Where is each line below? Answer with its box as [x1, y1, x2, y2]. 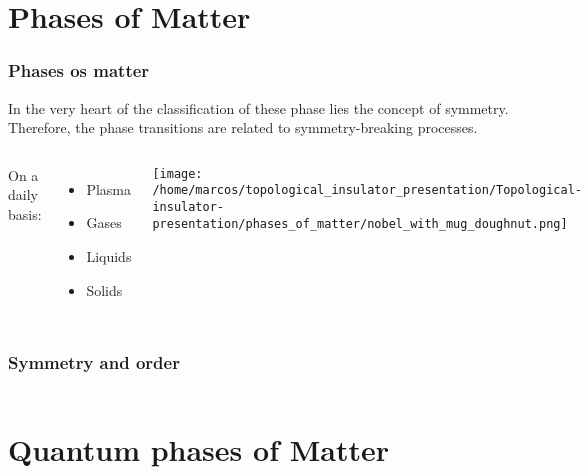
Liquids [86, 245, 132, 266]
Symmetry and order [8, 350, 180, 375]
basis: [8, 203, 42, 224]
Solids [86, 279, 123, 300]
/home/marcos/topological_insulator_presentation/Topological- [152, 183, 582, 198]
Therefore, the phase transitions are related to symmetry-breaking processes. [8, 117, 478, 138]
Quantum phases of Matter [8, 428, 389, 469]
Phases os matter [8, 58, 150, 83]
